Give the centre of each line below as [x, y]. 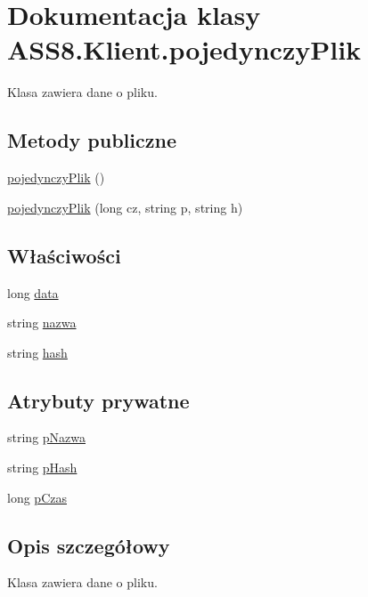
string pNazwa [47, 437]
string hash [37, 352]
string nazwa [42, 323]
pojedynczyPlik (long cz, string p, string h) [125, 207]
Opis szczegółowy [89, 545]
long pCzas [37, 497]
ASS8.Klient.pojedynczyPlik [184, 49]
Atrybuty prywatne [98, 400]
